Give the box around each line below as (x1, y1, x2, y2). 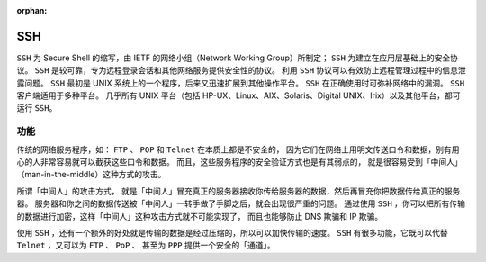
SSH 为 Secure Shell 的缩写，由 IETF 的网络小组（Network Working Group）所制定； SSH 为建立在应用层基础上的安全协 (16, 52, 459, 63)
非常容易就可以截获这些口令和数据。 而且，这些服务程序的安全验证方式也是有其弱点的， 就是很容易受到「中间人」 (40, 157, 463, 167)
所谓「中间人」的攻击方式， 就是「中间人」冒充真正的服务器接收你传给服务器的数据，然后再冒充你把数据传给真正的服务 (16, 185, 461, 196)
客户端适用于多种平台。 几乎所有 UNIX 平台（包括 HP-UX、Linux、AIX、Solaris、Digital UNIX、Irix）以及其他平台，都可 (16, 90, 461, 101)
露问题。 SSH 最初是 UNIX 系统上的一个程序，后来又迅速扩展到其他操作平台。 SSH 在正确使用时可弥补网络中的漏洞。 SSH (16, 77, 465, 88)
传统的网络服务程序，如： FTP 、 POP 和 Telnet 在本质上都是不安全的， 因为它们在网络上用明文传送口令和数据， (16, 144, 436, 155)
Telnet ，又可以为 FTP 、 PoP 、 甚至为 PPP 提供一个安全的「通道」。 (16, 239, 275, 251)
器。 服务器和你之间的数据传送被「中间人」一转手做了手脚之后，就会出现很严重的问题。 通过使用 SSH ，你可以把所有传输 (16, 198, 466, 209)
